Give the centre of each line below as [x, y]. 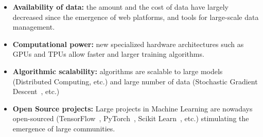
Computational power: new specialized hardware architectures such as [128, 44]
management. [34, 27]
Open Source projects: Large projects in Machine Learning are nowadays [133, 108]
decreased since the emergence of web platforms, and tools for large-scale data [136, 17]
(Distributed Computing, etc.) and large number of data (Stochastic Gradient [135, 81]
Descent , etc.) [36, 91]
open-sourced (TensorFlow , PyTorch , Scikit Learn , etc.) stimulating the [131, 118]
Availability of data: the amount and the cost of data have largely [120, 7]
